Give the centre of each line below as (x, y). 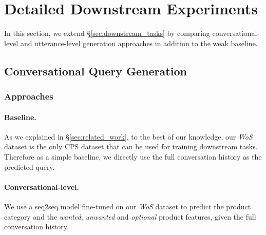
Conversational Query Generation (96, 71)
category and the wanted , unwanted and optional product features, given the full (130, 216)
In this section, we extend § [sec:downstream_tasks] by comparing (107, 33)
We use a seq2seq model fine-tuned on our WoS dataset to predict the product (128, 206)
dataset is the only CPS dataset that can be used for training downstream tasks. (131, 146)
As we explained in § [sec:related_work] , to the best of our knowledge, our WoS (128, 136)
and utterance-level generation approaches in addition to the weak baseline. (139, 43)
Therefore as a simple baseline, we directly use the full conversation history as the (133, 156)
